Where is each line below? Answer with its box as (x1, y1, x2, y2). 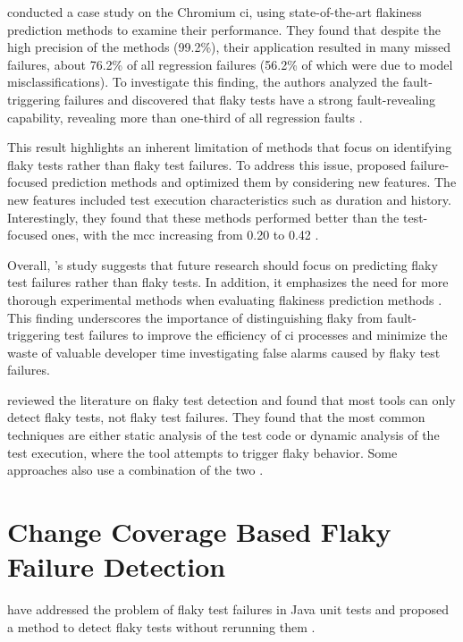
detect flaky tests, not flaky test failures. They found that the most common (7, 408, 425, 427)
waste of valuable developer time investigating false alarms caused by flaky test (7, 342, 441, 361)
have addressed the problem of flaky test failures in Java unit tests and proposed (7, 600, 450, 619)
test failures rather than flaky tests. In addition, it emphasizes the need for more (7, 273, 449, 291)
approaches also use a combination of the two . (7, 460, 264, 479)
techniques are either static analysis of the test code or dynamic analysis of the (7, 426, 440, 444)
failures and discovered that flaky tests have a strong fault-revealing (63, 89, 435, 108)
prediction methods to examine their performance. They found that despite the (7, 20, 441, 38)
